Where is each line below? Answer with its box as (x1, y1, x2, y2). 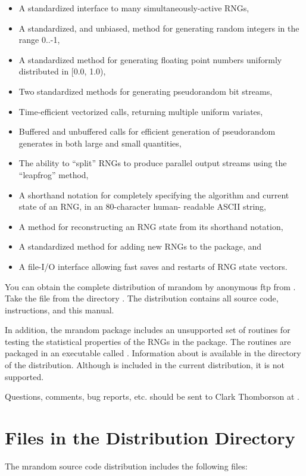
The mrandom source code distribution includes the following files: (5, 459, 248, 472)
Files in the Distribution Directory (5, 425, 295, 450)
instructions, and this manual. (5, 303, 114, 316)
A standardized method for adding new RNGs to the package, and (18, 240, 262, 253)
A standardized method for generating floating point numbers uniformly (18, 53, 282, 66)
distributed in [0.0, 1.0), (18, 65, 106, 77)
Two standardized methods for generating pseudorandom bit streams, (18, 85, 273, 97)
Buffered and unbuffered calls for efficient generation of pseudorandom (18, 125, 276, 138)
